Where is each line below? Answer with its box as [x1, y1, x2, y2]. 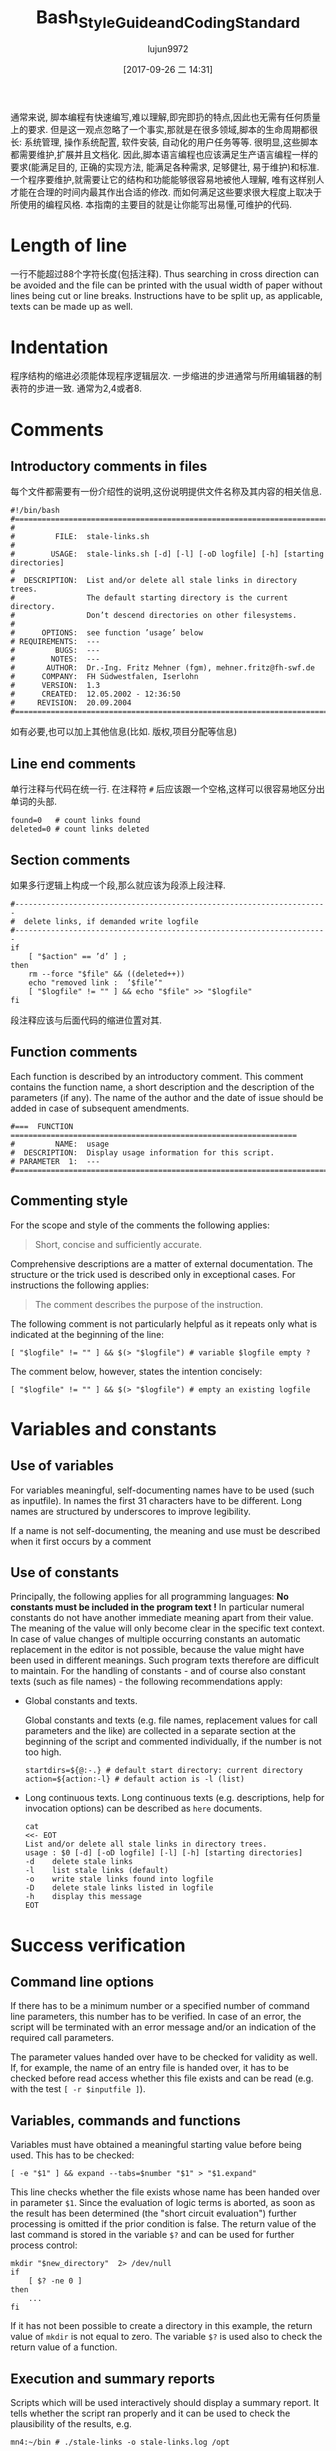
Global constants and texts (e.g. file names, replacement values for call [24, 1714, 318, 1726]
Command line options [10, 1974, 155, 1991]
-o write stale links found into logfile [24, 1874, 214, 1885]
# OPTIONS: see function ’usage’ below [10, 628, 203, 638]
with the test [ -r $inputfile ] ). [10, 2083, 146, 2095]
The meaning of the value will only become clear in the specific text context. [10, 1622, 325, 1635]
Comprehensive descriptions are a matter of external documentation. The [10, 1257, 313, 1270]
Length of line [10, 234, 128, 256]
